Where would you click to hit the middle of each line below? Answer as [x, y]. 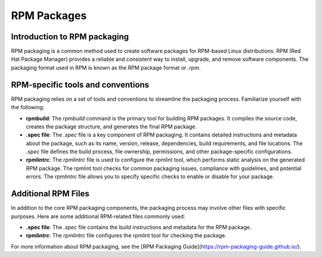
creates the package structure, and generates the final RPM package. [111, 126]
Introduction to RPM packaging [70, 37]
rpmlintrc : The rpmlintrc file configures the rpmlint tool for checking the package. [126, 236]
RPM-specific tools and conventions [80, 84]
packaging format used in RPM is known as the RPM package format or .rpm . [106, 67]
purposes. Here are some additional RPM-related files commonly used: [98, 216]
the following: [28, 107]
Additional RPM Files [50, 194]
